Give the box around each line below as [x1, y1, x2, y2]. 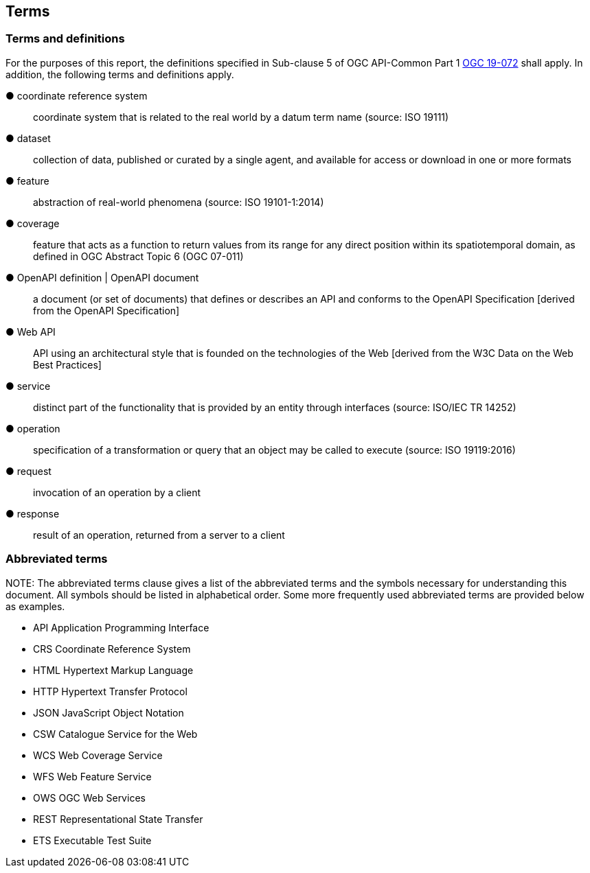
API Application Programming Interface [33, 621, 209, 633]
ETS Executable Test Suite [33, 834, 152, 846]
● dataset [5, 132, 51, 144]
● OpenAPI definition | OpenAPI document [5, 271, 199, 283]
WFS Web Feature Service [33, 770, 152, 782]
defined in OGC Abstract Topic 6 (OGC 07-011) [33, 250, 244, 262]
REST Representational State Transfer [33, 813, 203, 825]
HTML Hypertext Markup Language [33, 664, 194, 676]
